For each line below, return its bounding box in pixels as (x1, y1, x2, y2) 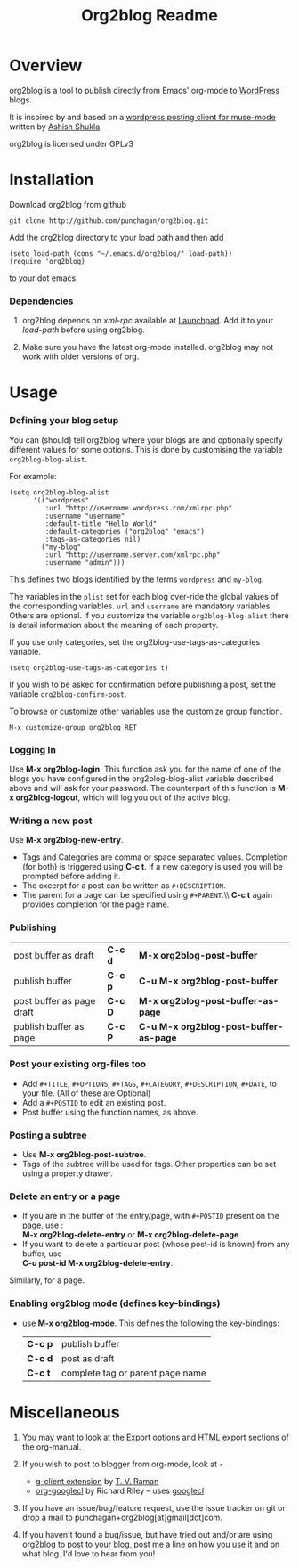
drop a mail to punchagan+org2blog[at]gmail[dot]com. (21, 1512, 222, 1523)
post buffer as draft (13, 949, 95, 961)
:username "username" (44, 511, 125, 520)
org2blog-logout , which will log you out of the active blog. (15, 792, 230, 803)
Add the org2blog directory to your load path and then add (9, 232, 224, 242)
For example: (9, 470, 58, 481)
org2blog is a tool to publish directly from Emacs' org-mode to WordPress (9, 85, 280, 95)
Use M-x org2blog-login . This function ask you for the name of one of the (9, 764, 282, 774)
